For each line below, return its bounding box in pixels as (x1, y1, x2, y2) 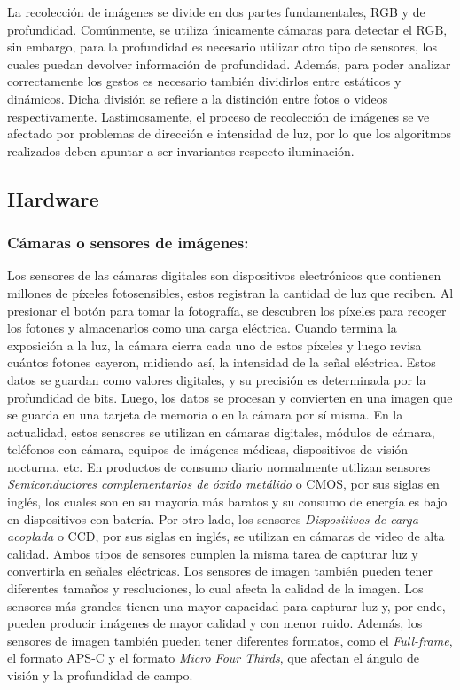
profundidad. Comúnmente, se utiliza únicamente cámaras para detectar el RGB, (7, 20, 448, 38)
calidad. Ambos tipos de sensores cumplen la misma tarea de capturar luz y (7, 544, 418, 562)
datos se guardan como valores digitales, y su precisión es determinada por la (7, 370, 426, 388)
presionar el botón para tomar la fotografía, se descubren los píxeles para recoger (7, 301, 447, 319)
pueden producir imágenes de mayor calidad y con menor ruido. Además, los (7, 614, 423, 632)
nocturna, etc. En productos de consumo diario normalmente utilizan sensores (7, 457, 431, 475)
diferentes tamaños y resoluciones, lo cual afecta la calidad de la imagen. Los (7, 579, 424, 598)
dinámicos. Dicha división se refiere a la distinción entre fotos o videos (7, 89, 388, 107)
